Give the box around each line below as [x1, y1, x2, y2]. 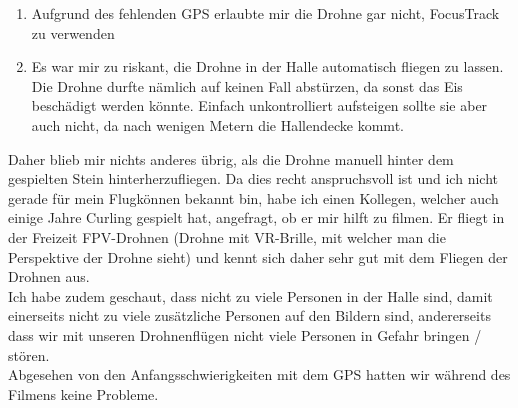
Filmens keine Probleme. [8, 383, 159, 404]
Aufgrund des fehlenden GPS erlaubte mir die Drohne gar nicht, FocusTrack [31, 3, 500, 23]
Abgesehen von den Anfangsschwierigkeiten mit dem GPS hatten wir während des [8, 364, 511, 385]
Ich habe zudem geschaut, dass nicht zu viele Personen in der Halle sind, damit [8, 285, 493, 306]
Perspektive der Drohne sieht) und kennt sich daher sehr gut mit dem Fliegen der [8, 246, 508, 267]
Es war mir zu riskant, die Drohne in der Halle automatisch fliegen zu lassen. [31, 56, 504, 77]
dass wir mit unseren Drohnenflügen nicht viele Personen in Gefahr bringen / [8, 324, 482, 345]
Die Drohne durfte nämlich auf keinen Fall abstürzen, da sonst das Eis [31, 75, 463, 96]
